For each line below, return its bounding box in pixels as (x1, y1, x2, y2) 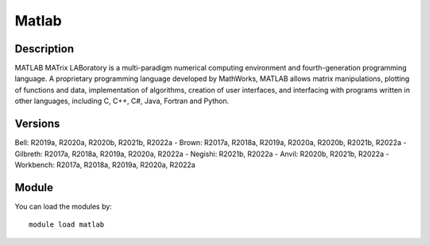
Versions (14, 117, 60, 131)
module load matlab (29, 220, 105, 229)
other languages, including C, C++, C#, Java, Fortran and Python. (14, 96, 230, 106)
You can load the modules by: (14, 201, 113, 211)
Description (14, 42, 75, 56)
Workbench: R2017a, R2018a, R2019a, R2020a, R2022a (14, 159, 196, 170)
